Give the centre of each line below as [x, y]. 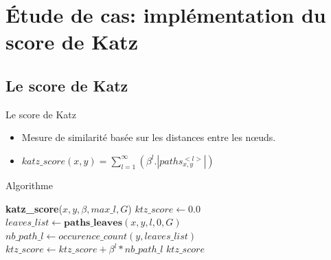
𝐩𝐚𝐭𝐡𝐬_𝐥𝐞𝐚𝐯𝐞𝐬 [93, 223]
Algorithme [29, 185]
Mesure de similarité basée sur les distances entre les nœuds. [149, 137]
